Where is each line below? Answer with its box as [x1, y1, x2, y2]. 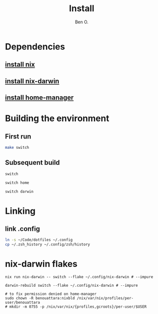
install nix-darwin [5, 77, 59, 85]
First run [5, 132, 32, 140]
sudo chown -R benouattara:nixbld [5, 296, 75, 301]
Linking [5, 205, 35, 216]
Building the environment [5, 113, 109, 124]
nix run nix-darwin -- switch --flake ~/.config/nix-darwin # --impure [5, 275, 153, 279]
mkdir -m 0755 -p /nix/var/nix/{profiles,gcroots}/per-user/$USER [9, 304, 147, 309]
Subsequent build [5, 158, 60, 167]
